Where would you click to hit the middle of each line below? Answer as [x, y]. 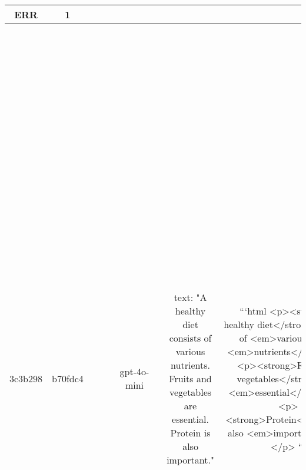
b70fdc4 [68, 378]
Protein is [190, 432]
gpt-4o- [134, 371]
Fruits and [190, 378]
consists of [190, 337]
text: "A [190, 297]
